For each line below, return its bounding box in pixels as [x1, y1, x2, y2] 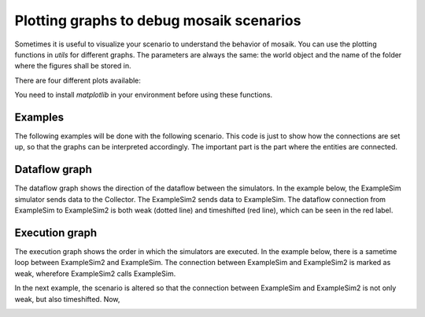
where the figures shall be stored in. [14, 61, 131, 71]
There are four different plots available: [14, 76, 142, 85]
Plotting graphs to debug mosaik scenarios [14, 12, 301, 29]
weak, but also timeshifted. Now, [14, 294, 120, 304]
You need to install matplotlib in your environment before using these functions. [14, 90, 273, 100]
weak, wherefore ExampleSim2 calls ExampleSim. [14, 268, 176, 278]
